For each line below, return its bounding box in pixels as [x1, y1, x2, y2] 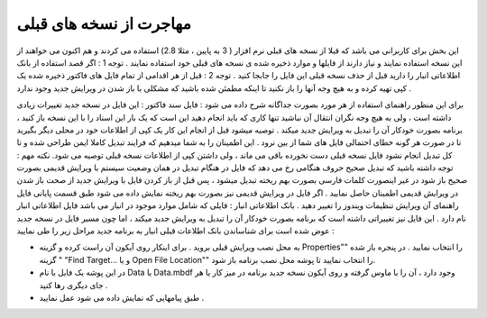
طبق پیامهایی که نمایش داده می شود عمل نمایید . [39, 292, 205, 303]
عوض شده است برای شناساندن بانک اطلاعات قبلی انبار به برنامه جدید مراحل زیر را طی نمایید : [16, 225, 335, 236]
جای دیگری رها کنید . [39, 279, 108, 290]
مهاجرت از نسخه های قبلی [16, 14, 191, 33]
